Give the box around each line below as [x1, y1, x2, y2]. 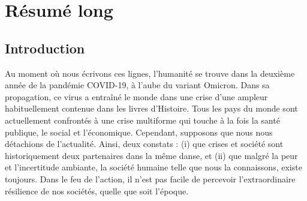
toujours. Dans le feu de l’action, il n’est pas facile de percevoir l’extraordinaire [5, 172, 296, 185]
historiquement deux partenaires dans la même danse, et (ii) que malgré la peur [5, 149, 298, 161]
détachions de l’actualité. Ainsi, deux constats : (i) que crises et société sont [5, 137, 284, 150]
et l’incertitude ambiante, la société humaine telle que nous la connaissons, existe [5, 161, 302, 173]
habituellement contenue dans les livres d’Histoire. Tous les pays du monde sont [5, 102, 298, 115]
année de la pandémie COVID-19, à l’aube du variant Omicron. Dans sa [5, 79, 270, 91]
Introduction [5, 38, 85, 57]
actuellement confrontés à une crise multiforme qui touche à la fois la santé [5, 113, 280, 126]
